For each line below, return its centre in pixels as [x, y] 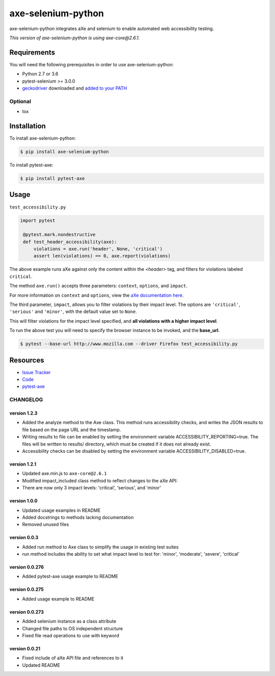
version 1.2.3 [23, 413]
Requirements [32, 52]
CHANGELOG [26, 400]
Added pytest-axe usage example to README [70, 577]
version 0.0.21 [25, 649]
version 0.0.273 [27, 612]
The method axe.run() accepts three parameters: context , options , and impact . [99, 286]
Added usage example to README [58, 599]
